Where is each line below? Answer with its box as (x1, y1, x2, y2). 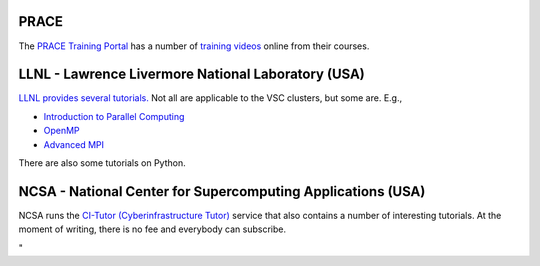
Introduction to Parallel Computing (43, 110, 185, 122)
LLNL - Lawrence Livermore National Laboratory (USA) (18, 66, 365, 83)
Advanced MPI (43, 138, 105, 150)
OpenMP (43, 125, 80, 137)
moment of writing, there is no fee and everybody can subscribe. (18, 223, 287, 235)
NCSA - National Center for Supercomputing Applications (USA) (18, 183, 426, 200)
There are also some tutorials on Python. (18, 156, 186, 169)
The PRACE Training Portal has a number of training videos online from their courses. (18, 40, 370, 52)
